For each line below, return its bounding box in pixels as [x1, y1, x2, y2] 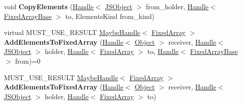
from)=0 [15, 55, 41, 66]
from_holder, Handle [146, 1, 209, 11]
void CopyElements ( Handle [4, 1, 94, 11]
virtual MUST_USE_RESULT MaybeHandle [4, 27, 140, 37]
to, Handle [147, 46, 179, 56]
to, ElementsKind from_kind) [65, 11, 155, 21]
